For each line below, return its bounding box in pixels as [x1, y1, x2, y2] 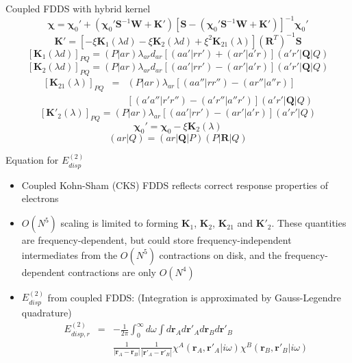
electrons [21, 191, 59, 205]
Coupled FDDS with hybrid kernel [5, 1, 151, 15]
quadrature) [21, 305, 72, 319]
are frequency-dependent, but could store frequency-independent [21, 233, 292, 247]
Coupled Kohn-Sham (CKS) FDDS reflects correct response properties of [21, 177, 328, 192]
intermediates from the [21, 247, 118, 262]
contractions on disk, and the [159, 247, 281, 262]
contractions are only [68, 264, 156, 279]
